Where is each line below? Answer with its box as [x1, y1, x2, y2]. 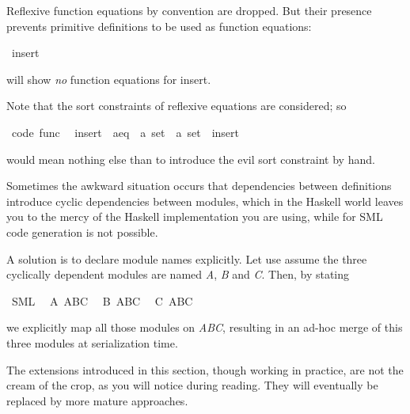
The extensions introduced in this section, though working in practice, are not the [6, 361, 404, 378]
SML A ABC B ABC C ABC [11, 292, 193, 309]
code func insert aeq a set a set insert [11, 123, 239, 140]
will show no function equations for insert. [6, 70, 211, 87]
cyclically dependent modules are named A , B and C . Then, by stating [6, 266, 350, 283]
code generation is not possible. [6, 223, 158, 240]
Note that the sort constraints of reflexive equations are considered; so [6, 97, 347, 114]
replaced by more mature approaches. [6, 392, 188, 408]
